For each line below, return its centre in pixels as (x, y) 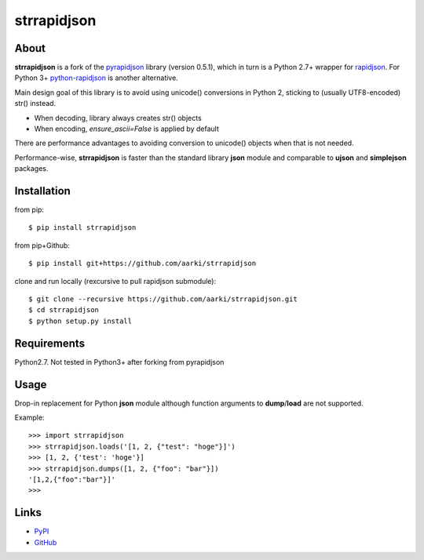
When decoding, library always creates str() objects (118, 118)
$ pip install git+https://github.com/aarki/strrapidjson (143, 264)
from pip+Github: (42, 245)
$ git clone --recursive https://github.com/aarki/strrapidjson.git (163, 299)
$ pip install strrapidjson (82, 228)
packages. (31, 169)
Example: (29, 418)
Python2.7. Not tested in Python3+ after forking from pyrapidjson (119, 362)
